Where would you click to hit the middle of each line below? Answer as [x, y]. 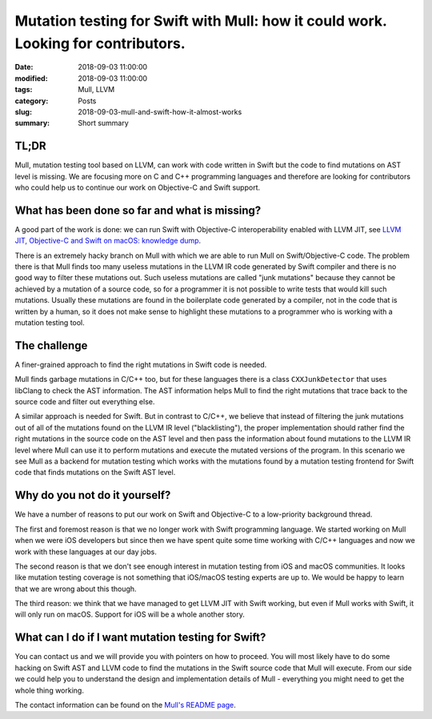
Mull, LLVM [96, 90]
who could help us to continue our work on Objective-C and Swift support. [137, 187]
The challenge [51, 345]
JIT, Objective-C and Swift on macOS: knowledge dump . [108, 241]
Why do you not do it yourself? [93, 495]
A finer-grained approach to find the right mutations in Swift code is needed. [141, 364]
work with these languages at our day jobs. [86, 552]
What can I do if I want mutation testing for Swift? [140, 638]
